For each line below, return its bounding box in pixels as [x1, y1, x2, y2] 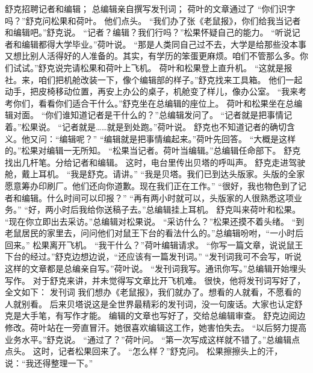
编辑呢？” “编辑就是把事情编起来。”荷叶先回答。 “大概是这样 [59, 132, 296, 145]
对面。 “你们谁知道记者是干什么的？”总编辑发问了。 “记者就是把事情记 [13, 108, 293, 121]
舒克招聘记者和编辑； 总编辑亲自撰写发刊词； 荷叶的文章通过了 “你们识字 [5, 2, 296, 14]
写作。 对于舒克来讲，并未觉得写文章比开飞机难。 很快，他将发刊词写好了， [5, 274, 306, 286]
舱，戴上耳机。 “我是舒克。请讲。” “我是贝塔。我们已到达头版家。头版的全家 [5, 168, 305, 180]
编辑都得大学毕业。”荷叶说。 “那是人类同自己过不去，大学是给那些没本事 [21, 37, 306, 50]
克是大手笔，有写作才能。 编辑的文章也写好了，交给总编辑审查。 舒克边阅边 [5, 309, 306, 322]
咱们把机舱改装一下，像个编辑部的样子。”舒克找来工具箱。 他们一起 [38, 73, 303, 86]
